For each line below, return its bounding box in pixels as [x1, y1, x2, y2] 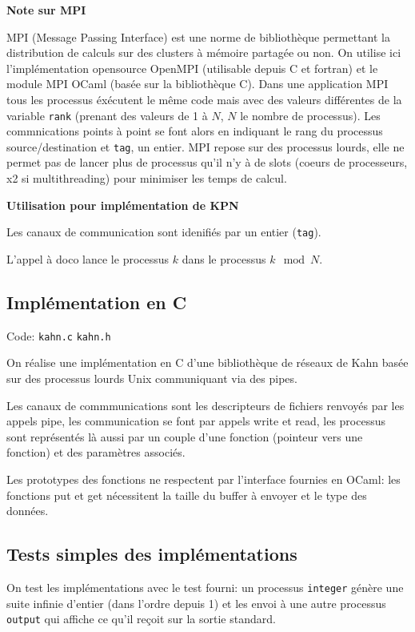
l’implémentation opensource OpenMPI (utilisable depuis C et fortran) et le [6, 59, 378, 76]
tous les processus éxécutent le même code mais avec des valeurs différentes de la [6, 91, 402, 107]
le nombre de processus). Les [240, 107, 381, 123]
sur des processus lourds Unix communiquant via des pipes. [6, 369, 297, 386]
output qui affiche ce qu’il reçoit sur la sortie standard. [6, 610, 276, 627]
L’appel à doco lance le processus [6, 250, 170, 267]
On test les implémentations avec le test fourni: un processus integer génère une [6, 578, 404, 595]
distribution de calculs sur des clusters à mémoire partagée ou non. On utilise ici [6, 44, 401, 61]
